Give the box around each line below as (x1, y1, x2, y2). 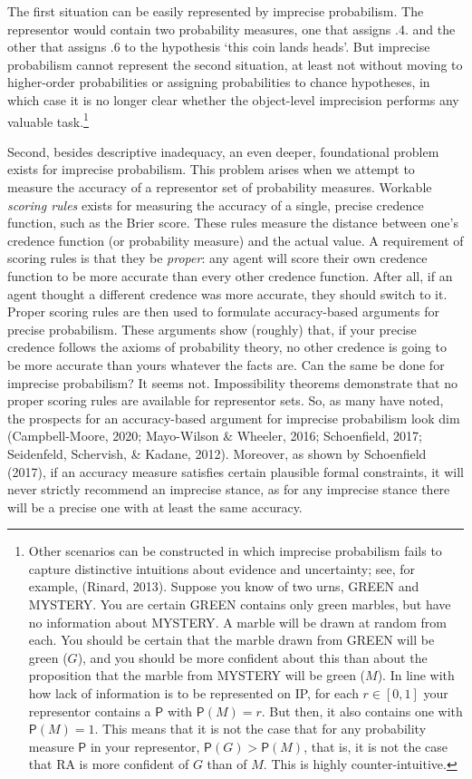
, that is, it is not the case (303, 736, 448, 755)
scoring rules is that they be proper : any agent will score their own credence (7, 248, 428, 268)
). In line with (377, 666, 455, 685)
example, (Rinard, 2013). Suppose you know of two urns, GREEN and (28, 577, 419, 596)
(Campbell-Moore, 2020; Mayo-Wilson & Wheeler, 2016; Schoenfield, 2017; (7, 426, 422, 445)
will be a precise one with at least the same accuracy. (7, 497, 303, 516)
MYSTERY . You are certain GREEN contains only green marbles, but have (28, 595, 451, 614)
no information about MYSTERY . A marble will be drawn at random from (28, 612, 447, 631)
